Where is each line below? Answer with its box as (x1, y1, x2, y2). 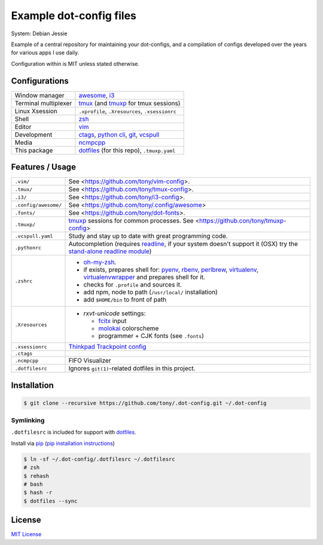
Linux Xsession (14, 106, 58, 115)
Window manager (14, 91, 65, 99)
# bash (23, 481, 43, 488)
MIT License (11, 531, 42, 538)
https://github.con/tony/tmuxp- (199, 217, 287, 225)
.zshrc (14, 278, 33, 284)
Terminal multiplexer (14, 99, 72, 107)
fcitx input (98, 317, 127, 325)
